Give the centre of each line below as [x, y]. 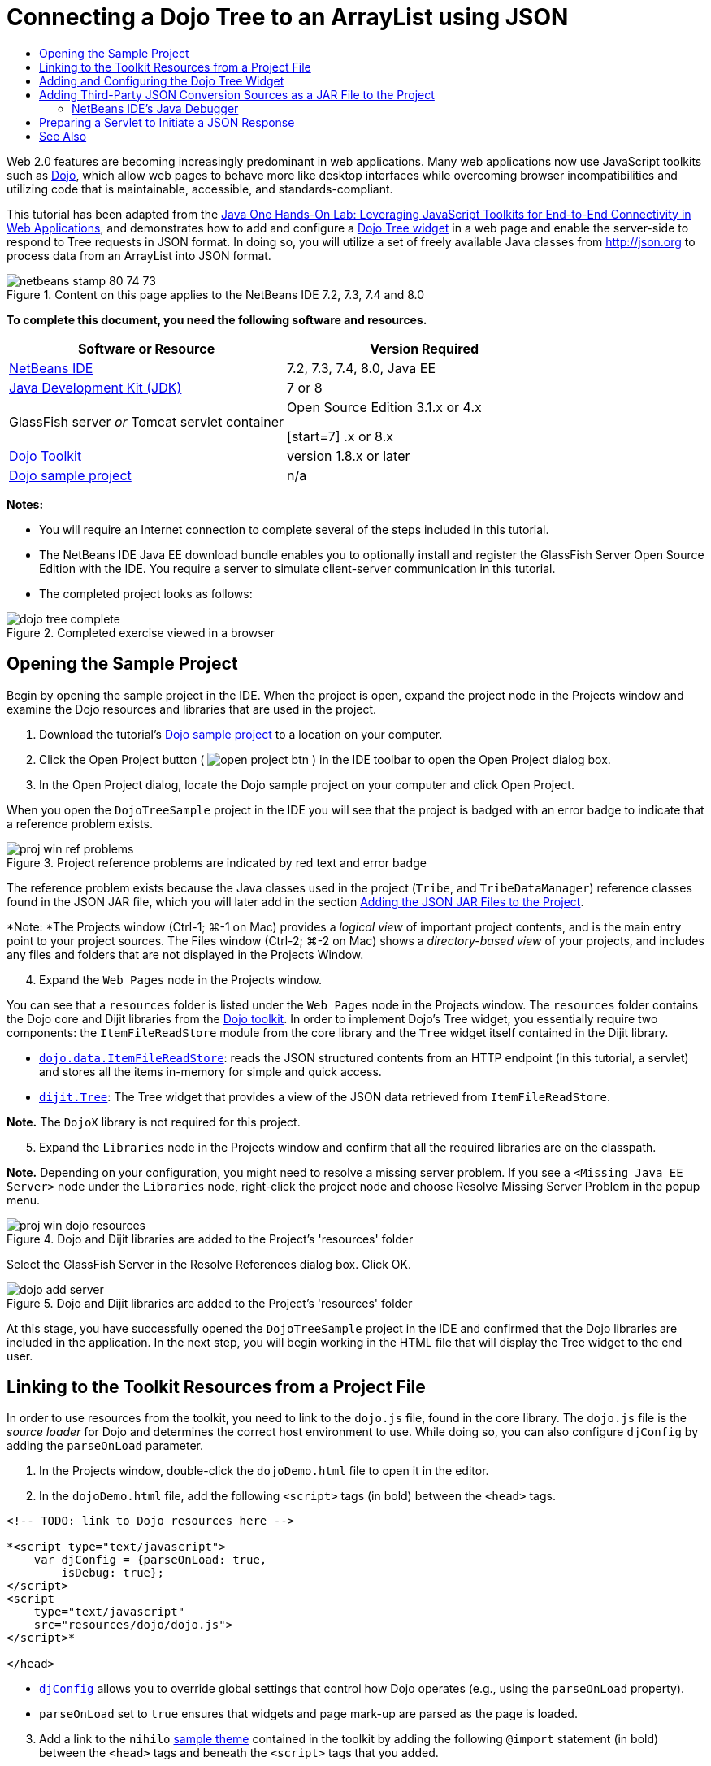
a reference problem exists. [80, 823]
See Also [63, 136]
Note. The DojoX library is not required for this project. [154, 1122]
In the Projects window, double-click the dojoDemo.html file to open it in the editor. [264, 1471]
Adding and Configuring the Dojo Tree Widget [162, 80]
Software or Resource [146, 348]
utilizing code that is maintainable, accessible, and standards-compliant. [200, 189]
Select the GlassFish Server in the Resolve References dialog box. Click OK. [209, 1264]
